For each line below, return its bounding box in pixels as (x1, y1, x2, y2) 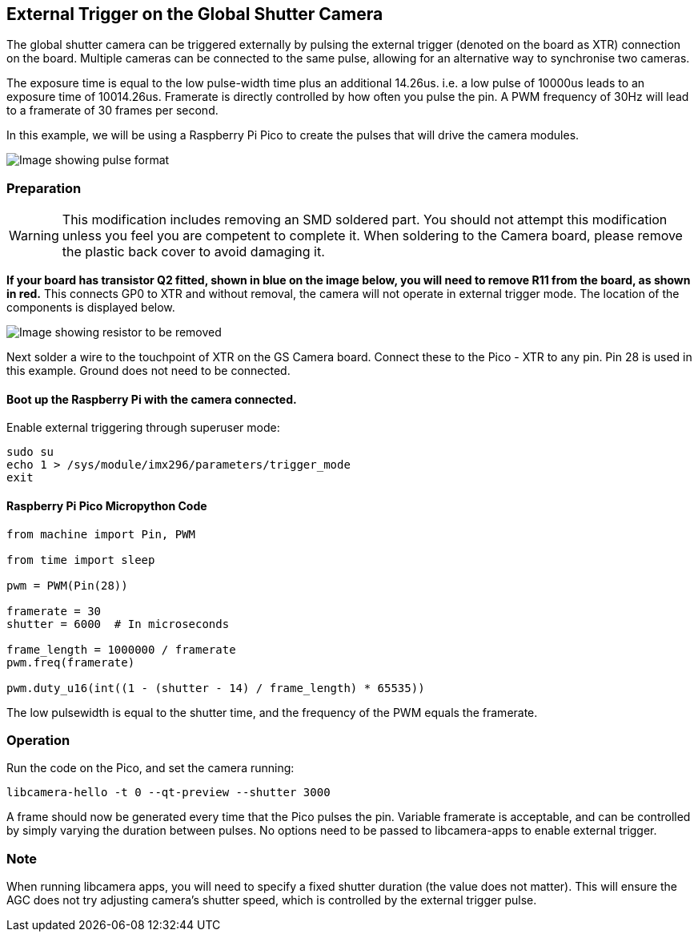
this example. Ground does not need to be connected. (6, 364, 291, 378)
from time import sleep (6, 553, 155, 566)
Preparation (6, 179, 82, 196)
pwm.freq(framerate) (6, 655, 135, 669)
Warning (9, 227, 59, 244)
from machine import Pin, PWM (6, 527, 196, 541)
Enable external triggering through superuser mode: (6, 421, 280, 435)
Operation (6, 731, 70, 748)
